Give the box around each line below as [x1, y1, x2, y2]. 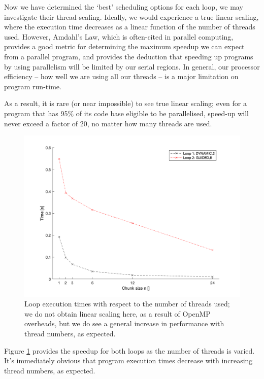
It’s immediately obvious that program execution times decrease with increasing [4, 355, 253, 366]
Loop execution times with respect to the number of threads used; [24, 298, 230, 309]
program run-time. [4, 81, 61, 91]
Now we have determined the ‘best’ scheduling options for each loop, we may [4, 2, 243, 12]
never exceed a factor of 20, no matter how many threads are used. [4, 118, 212, 128]
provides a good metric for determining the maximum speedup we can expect [4, 41, 245, 52]
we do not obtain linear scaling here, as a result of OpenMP [24, 308, 211, 319]
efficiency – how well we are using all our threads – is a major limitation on [4, 71, 239, 82]
